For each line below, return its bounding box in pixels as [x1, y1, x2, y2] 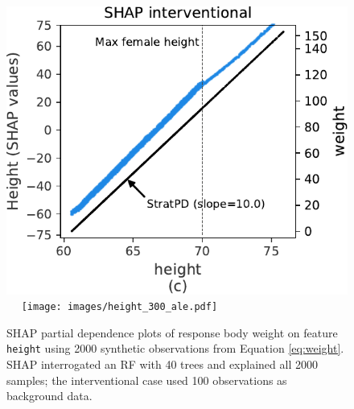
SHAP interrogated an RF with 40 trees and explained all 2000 [6, 356, 318, 373]
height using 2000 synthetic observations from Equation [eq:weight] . [6, 340, 344, 357]
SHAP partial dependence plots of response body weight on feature [6, 324, 338, 341]
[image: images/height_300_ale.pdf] [21, 301, 218, 313]
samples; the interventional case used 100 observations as [6, 371, 287, 388]
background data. [6, 387, 93, 404]
